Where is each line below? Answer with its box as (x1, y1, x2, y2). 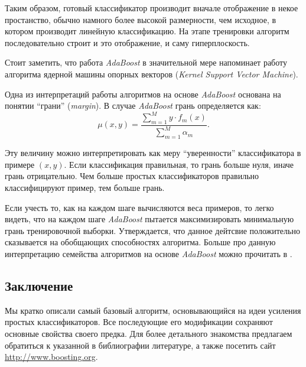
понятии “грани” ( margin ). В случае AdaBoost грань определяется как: (5, 99, 261, 112)
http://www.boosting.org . (5, 350, 98, 363)
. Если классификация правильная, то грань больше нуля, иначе (64, 158, 294, 170)
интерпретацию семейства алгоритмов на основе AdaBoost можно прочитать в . (5, 247, 292, 259)
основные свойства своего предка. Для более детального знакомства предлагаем (5, 327, 292, 339)
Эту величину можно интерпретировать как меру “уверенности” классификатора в (5, 147, 301, 159)
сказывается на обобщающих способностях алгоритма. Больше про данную (5, 236, 276, 248)
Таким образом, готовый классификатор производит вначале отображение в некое (5, 2, 298, 14)
